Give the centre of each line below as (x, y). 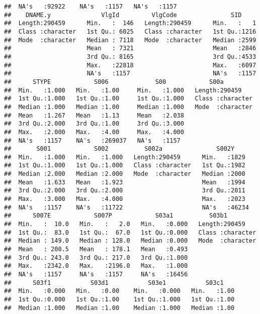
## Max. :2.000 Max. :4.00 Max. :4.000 (94, 132)
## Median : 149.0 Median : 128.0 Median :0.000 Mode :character (130, 241)
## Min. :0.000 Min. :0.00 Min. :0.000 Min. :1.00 (119, 291)
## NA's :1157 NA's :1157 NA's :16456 (96, 274)
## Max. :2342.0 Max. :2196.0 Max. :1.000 (96, 266)
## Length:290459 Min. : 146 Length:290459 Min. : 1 (130, 23)
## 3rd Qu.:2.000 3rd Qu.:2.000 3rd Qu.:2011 (125, 191)
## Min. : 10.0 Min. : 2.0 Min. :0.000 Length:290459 (125, 224)
